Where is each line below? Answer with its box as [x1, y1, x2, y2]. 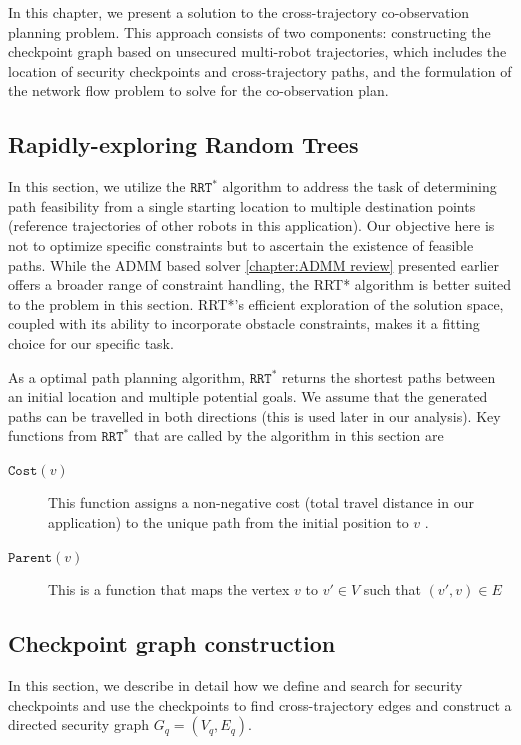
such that [363, 579, 421, 600]
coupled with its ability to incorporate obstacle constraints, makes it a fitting [8, 313, 480, 334]
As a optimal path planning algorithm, [8, 366, 245, 387]
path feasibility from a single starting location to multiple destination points [8, 195, 476, 216]
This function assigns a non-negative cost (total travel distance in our [48, 492, 474, 513]
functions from [8, 425, 97, 446]
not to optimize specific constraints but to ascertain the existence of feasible [8, 234, 474, 255]
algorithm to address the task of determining [222, 176, 497, 197]
